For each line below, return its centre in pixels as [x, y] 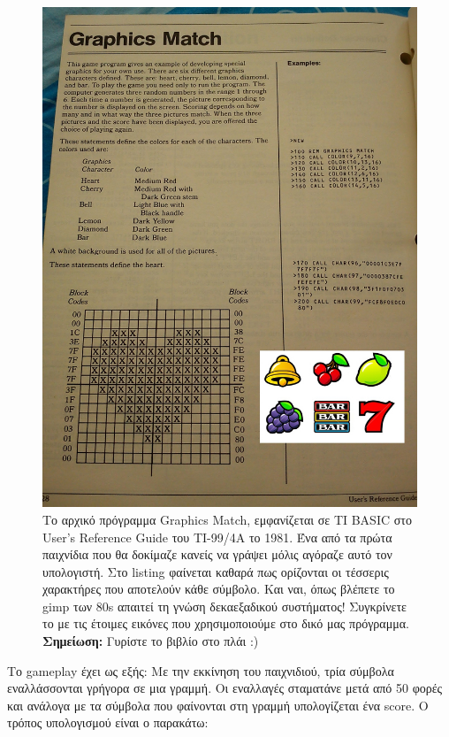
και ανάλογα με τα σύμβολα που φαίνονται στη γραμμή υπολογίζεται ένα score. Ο [218, 705]
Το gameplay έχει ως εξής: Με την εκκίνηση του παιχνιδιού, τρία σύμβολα [201, 670]
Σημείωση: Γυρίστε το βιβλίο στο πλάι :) [151, 641]
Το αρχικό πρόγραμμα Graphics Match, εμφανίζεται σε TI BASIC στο [227, 519]
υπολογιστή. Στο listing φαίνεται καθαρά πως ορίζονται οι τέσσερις [216, 571]
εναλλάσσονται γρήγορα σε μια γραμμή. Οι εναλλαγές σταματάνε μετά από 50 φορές [225, 688]
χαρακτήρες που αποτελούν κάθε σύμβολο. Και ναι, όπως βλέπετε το [219, 589]
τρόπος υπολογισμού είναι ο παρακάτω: [108, 722]
